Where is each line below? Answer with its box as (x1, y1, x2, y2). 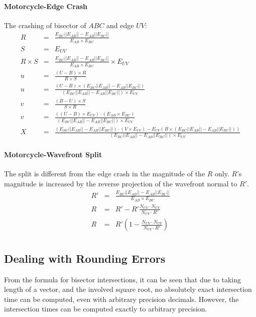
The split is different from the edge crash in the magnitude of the (4, 168, 205, 179)
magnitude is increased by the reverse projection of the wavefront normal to (4, 178, 237, 188)
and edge (106, 20, 134, 30)
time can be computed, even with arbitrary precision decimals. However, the (4, 293, 239, 304)
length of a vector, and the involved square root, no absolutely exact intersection (4, 284, 252, 294)
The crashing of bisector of (4, 20, 86, 30)
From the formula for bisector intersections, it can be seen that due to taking (4, 274, 241, 284)
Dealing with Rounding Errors (4, 250, 166, 266)
